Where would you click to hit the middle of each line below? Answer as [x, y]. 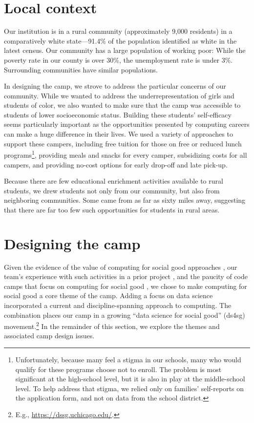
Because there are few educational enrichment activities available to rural [114, 181]
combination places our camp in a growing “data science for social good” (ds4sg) [125, 315]
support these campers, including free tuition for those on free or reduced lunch [123, 143]
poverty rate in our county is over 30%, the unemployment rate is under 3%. [118, 59]
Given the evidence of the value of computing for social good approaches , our [121, 267]
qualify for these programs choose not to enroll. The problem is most [118, 369]
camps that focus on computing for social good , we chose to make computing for [126, 286]
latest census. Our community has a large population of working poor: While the [125, 50]
